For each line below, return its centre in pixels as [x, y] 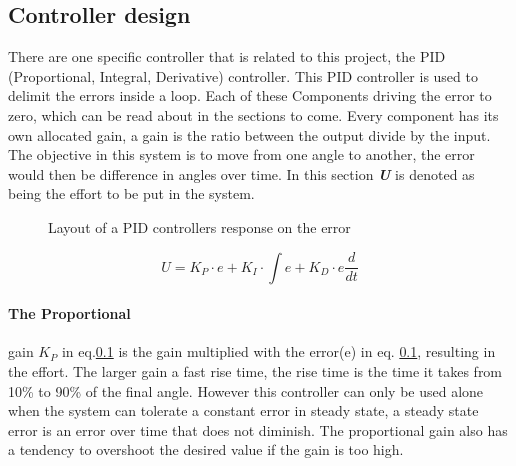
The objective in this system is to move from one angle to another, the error [241, 154]
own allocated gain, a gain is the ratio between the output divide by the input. [249, 134]
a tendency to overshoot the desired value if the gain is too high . [206, 449]
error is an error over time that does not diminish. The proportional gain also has [258, 429]
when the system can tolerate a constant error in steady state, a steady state [243, 410]
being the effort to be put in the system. [131, 193]
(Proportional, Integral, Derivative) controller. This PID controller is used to [243, 75]
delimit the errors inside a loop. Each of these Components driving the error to [250, 95]
